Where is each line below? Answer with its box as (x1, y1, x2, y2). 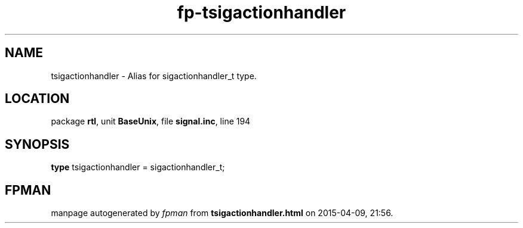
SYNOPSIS (5, 136, 70, 152)
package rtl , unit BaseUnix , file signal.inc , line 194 (51, 116, 251, 127)
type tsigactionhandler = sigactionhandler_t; (51, 162, 225, 173)
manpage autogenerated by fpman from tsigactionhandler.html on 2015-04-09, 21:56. (51, 208, 393, 218)
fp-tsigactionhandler (177, 2, 346, 23)
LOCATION (5, 91, 70, 107)
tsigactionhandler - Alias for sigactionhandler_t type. (51, 70, 257, 81)
